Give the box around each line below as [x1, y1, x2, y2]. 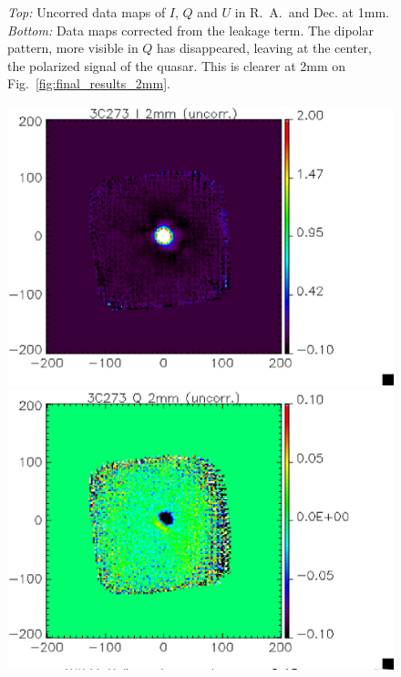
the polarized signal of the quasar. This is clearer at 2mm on [7, 56, 346, 75]
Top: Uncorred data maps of [7, 3, 166, 21]
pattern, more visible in [7, 38, 139, 57]
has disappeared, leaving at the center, [157, 38, 372, 57]
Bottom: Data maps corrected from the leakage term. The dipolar [7, 20, 374, 39]
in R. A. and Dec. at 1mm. [234, 3, 389, 21]
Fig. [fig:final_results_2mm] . [7, 74, 170, 93]
